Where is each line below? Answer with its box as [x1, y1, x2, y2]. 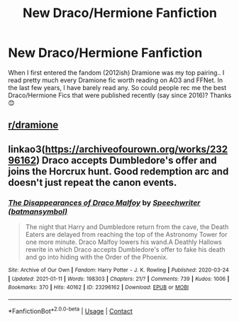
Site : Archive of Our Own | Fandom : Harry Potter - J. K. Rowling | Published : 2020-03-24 [8, 267, 229, 274]
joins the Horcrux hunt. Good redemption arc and [8, 165, 229, 177]
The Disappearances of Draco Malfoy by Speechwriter [8, 197, 201, 207]
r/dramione [8, 119, 59, 131]
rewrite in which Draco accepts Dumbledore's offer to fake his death [25, 245, 226, 254]
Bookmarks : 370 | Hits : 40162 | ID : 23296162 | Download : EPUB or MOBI [8, 284, 189, 292]
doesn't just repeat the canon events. [8, 176, 177, 189]
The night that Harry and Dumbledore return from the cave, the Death [25, 223, 229, 231]
